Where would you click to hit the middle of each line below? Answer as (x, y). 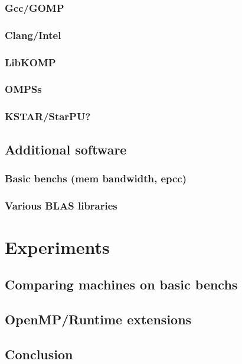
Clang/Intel (33, 35)
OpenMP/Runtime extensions (98, 319)
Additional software (66, 149)
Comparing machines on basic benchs (121, 284)
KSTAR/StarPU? (48, 116)
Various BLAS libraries (61, 205)
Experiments (57, 247)
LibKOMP (30, 62)
